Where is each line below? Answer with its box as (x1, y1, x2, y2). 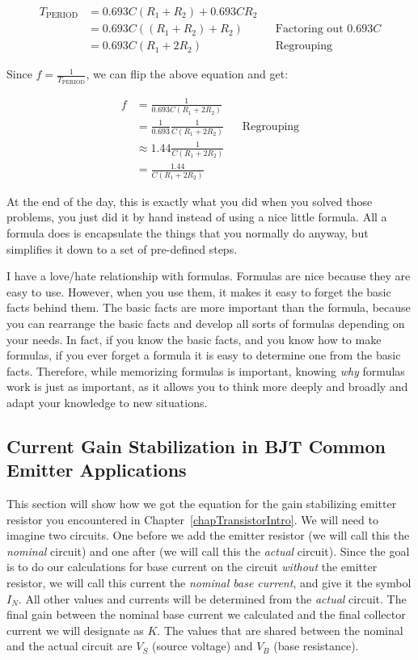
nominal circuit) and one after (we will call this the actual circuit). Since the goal (6, 542, 410, 559)
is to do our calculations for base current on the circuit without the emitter (6, 558, 378, 575)
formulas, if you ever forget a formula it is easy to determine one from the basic (6, 347, 401, 364)
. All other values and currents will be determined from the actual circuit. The (18, 590, 407, 607)
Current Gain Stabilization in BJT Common (6, 433, 386, 458)
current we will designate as (6, 621, 144, 638)
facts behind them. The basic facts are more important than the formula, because (6, 299, 411, 316)
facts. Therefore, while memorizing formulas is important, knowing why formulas (6, 362, 405, 379)
